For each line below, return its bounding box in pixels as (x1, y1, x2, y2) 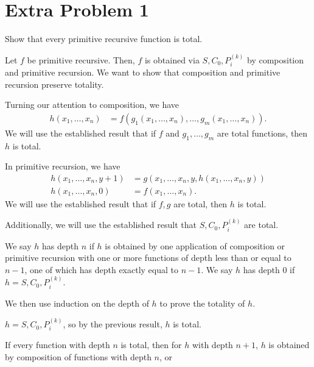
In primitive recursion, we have (5, 160, 120, 173)
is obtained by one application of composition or (105, 239, 285, 252)
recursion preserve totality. (5, 77, 104, 90)
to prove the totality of (159, 296, 245, 309)
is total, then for (120, 338, 182, 351)
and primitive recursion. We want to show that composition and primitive (5, 65, 281, 78)
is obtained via (144, 53, 200, 66)
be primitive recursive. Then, (27, 53, 135, 66)
